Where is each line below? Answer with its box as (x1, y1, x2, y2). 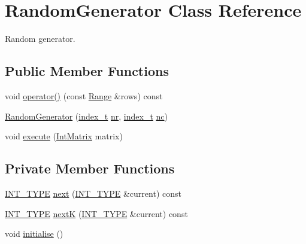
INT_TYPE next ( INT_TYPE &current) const (5, 187, 181, 199)
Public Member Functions (5, 62, 169, 80)
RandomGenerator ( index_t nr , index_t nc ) (5, 109, 168, 122)
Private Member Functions (5, 159, 175, 178)
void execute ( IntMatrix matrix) (5, 130, 123, 142)
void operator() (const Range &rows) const (5, 89, 163, 102)
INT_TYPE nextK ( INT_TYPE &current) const (5, 207, 188, 219)
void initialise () (5, 227, 63, 240)
